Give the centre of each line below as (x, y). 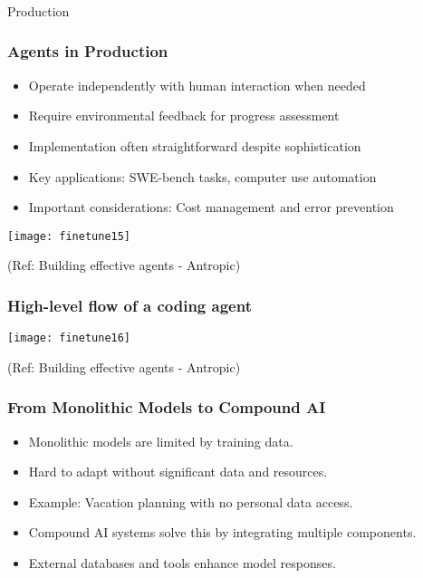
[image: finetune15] (69, 236)
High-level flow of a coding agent (130, 305)
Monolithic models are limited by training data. (161, 441)
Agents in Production (88, 51)
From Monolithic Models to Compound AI (167, 407)
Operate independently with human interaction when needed (197, 85)
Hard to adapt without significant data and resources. (178, 472)
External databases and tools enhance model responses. (182, 563)
